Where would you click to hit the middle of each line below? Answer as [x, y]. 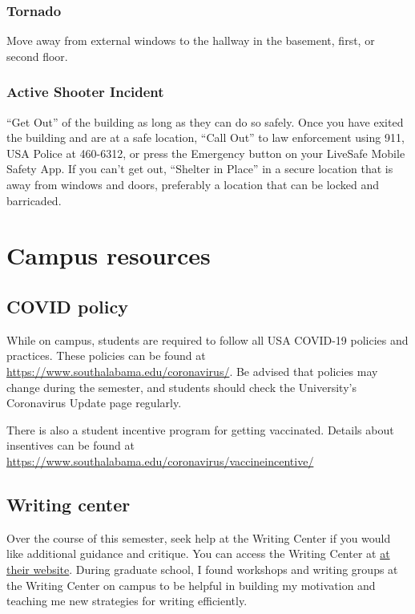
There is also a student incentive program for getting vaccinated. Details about [200, 429]
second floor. [37, 56]
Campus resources [109, 255]
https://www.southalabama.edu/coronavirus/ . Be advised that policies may [192, 371]
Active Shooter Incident [85, 92]
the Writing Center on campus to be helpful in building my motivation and [191, 585]
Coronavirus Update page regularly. [94, 403]
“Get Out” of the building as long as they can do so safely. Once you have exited [205, 121]
